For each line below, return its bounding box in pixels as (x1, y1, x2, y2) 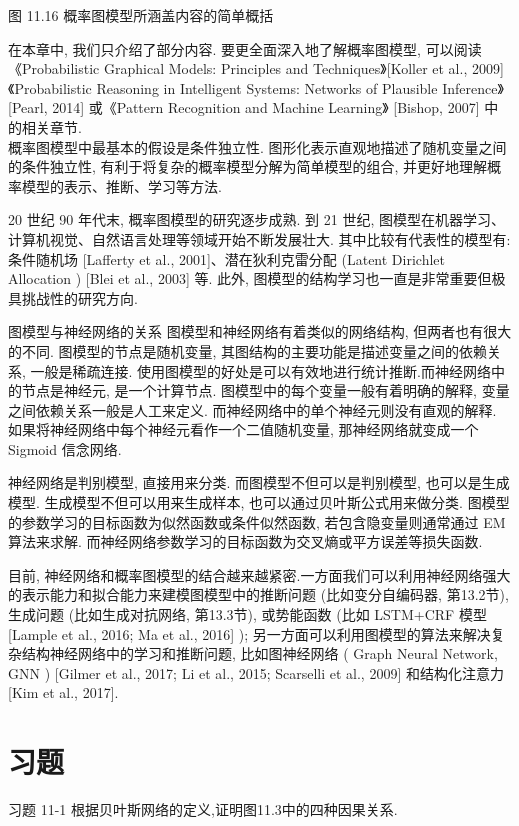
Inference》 (442, 77, 504, 98)
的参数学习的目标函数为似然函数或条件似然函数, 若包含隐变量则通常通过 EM (8, 511, 506, 532)
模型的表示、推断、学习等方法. (21, 175, 222, 196)
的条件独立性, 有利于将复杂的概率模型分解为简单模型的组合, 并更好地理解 (8, 156, 488, 177)
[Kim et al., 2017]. (8, 682, 119, 703)
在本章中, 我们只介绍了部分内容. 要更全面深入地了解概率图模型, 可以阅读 (8, 38, 482, 59)
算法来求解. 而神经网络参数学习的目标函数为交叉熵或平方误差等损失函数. (8, 531, 483, 552)
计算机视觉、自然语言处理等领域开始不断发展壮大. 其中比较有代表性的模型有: (8, 228, 511, 249)
